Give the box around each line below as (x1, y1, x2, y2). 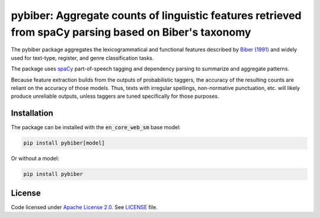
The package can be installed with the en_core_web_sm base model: (11, 124, 181, 131)
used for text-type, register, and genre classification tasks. (11, 54, 154, 62)
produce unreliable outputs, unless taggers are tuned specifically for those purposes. (11, 92, 219, 100)
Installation (11, 108, 53, 118)
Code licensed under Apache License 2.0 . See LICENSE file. (11, 203, 158, 210)
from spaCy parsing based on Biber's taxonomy (11, 25, 251, 39)
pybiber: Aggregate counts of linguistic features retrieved (11, 9, 302, 22)
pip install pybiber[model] (23, 140, 105, 146)
